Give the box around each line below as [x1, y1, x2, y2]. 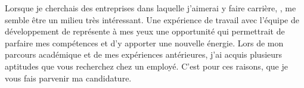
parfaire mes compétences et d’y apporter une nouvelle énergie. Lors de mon [5, 36, 284, 49]
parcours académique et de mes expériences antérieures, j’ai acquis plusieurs [5, 48, 283, 61]
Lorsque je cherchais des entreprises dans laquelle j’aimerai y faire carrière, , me [5, 2, 296, 14]
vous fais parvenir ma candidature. [5, 71, 132, 84]
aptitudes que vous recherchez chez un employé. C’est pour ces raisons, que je [5, 59, 288, 72]
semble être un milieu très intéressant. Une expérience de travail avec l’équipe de [5, 13, 299, 26]
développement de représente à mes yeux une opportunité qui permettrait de [5, 25, 285, 37]
